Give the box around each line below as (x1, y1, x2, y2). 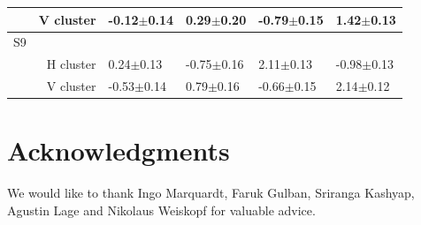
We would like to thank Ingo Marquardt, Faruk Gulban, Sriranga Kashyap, (7, 184, 415, 202)
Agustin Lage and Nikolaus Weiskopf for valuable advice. (7, 200, 316, 219)
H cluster (46, 55, 96, 73)
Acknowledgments (7, 132, 230, 169)
